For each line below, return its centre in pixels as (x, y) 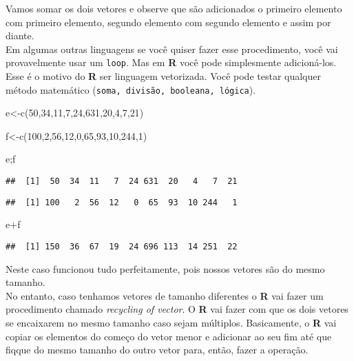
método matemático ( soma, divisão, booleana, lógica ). (131, 89)
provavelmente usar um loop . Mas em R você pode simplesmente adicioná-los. (171, 62)
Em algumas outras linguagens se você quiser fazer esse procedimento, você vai (172, 49)
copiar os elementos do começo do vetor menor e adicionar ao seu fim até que (169, 336)
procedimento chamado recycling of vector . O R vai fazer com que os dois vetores (177, 309)
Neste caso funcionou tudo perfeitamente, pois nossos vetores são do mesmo (165, 268)
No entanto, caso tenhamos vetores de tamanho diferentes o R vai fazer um (165, 295)
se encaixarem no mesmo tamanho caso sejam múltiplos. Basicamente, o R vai (171, 322)
